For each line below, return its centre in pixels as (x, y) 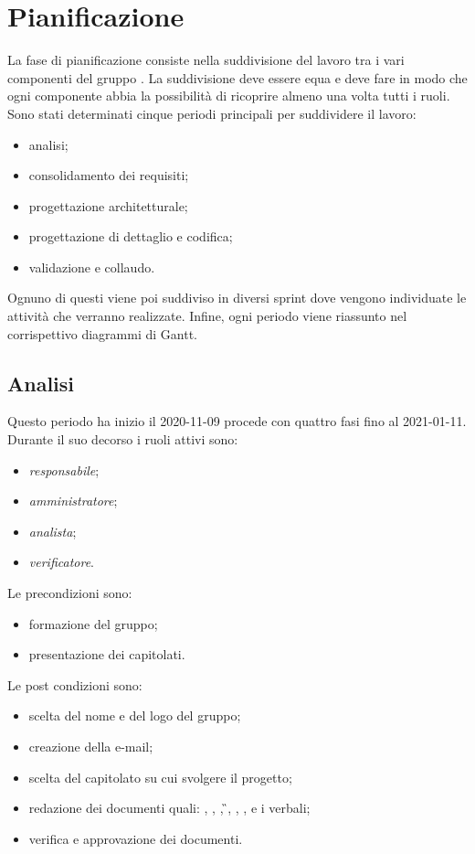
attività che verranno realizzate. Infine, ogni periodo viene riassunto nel (207, 316)
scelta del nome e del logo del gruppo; (135, 715)
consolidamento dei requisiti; (109, 175)
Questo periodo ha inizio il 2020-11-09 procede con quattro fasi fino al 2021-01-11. (237, 421)
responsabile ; (64, 470)
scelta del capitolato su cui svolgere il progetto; (160, 777)
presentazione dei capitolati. (107, 654)
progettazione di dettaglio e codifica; (131, 236)
